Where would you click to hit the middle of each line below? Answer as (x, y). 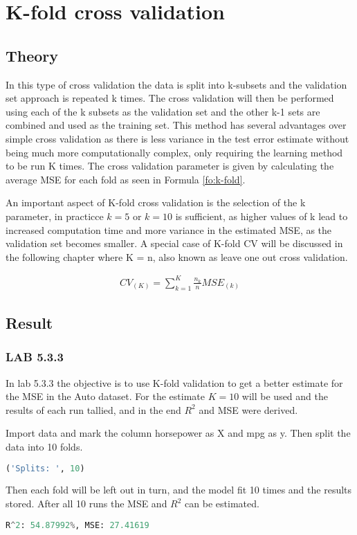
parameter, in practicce (55, 216)
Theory (32, 55)
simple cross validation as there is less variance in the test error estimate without (177, 138)
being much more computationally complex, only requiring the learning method (174, 152)
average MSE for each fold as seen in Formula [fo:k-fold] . (126, 179)
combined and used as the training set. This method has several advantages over (176, 125)
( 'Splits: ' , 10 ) (45, 468)
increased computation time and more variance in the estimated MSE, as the (169, 229)
